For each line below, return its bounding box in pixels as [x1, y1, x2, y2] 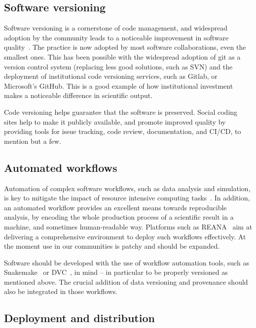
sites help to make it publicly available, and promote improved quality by [4, 116, 226, 127]
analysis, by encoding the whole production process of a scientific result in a [4, 212, 234, 222]
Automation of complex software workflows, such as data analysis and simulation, [4, 183, 251, 193]
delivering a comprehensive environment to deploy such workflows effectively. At [4, 231, 246, 241]
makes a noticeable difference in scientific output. [4, 90, 153, 100]
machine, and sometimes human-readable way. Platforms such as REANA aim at [4, 221, 253, 231]
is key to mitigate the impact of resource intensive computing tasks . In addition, [4, 193, 250, 203]
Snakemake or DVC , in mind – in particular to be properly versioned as [4, 267, 228, 277]
